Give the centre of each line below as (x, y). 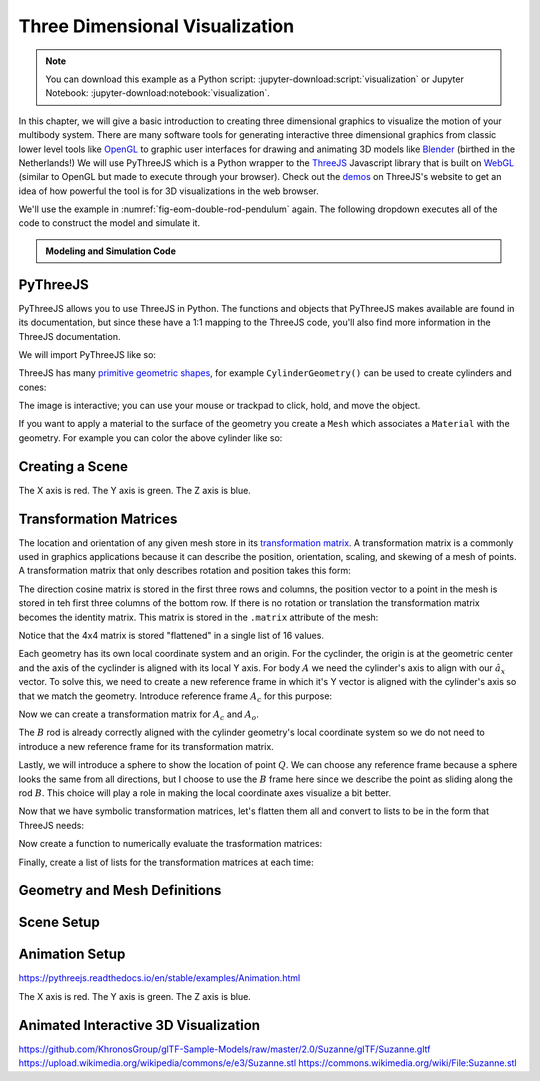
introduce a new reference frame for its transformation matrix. (146, 746)
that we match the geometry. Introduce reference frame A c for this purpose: (175, 697)
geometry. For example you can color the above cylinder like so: (150, 437)
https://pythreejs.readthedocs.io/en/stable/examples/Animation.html (159, 978)
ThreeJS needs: (51, 825)
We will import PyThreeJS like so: (87, 354)
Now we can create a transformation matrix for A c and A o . (139, 715)
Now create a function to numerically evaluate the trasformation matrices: (170, 844)
